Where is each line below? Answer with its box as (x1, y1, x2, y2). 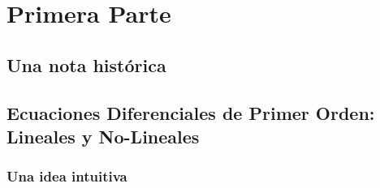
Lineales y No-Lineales (6, 123, 200, 148)
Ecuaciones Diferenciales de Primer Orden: (6, 100, 375, 125)
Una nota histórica (6, 52, 166, 77)
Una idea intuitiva (6, 166, 127, 186)
